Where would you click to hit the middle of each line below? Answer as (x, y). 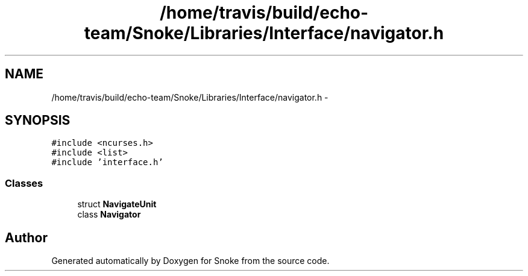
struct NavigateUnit (117, 204)
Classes (24, 183)
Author (26, 237)
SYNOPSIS (38, 121)
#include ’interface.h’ (107, 162)
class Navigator (109, 215)
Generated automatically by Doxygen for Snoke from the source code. (190, 261)
